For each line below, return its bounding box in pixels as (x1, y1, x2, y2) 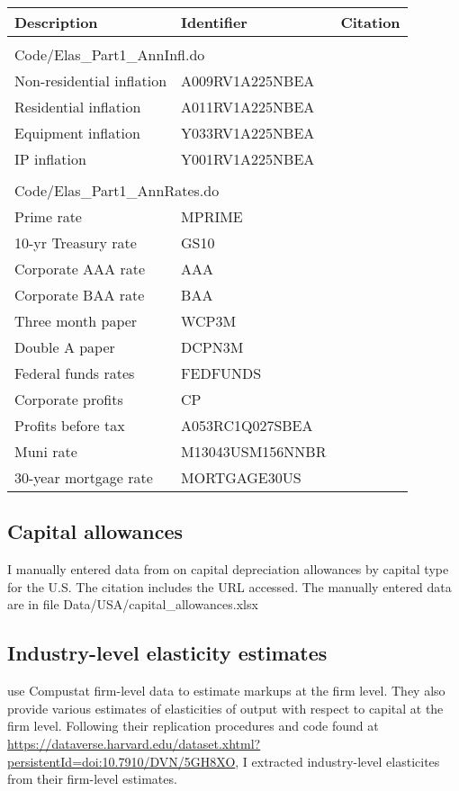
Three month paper (14, 310, 138, 331)
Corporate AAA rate (14, 258, 146, 279)
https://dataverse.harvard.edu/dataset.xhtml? (7, 733, 261, 752)
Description (14, 12, 98, 32)
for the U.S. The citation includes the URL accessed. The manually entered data (7, 577, 452, 596)
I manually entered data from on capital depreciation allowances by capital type (7, 560, 449, 579)
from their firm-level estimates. (7, 769, 177, 788)
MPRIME (181, 206, 243, 227)
